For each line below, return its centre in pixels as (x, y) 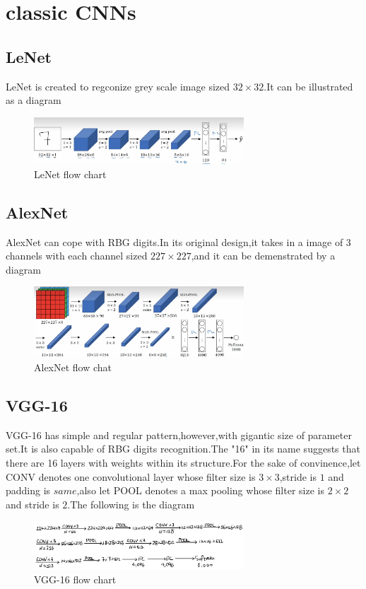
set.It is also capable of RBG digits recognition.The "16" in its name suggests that (183, 449)
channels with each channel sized (77, 256)
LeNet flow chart (70, 174)
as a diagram (34, 100)
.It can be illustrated (308, 86)
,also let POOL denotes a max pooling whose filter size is (200, 490)
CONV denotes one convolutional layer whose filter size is (131, 476)
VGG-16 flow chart (75, 579)
